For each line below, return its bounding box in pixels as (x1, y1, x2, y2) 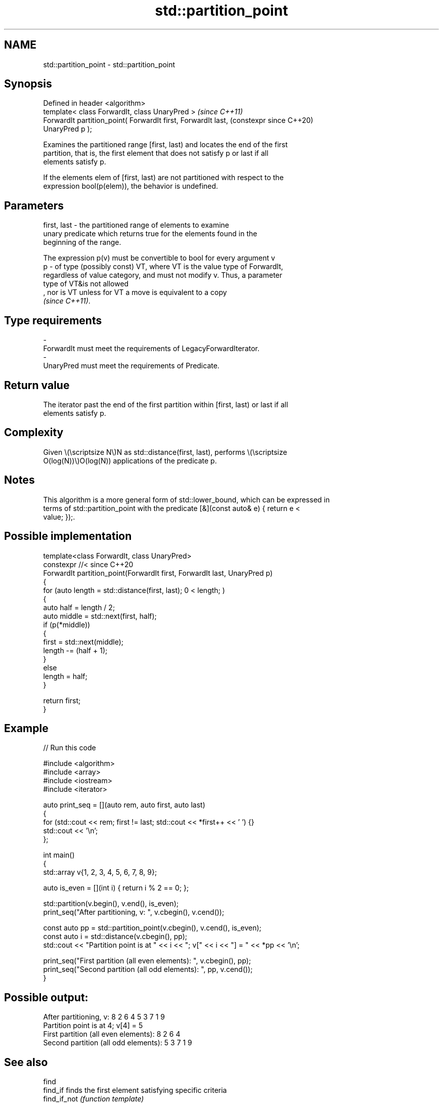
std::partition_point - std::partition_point (43, 60, 175, 69)
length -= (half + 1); (43, 646, 108, 655)
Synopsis (4, 77, 52, 91)
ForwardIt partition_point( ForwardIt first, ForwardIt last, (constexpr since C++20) (43, 116, 314, 125)
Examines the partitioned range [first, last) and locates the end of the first (43, 140, 288, 149)
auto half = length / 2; (43, 603, 115, 612)
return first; (43, 696, 81, 705)
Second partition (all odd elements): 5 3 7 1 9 (43, 1038, 192, 1047)
